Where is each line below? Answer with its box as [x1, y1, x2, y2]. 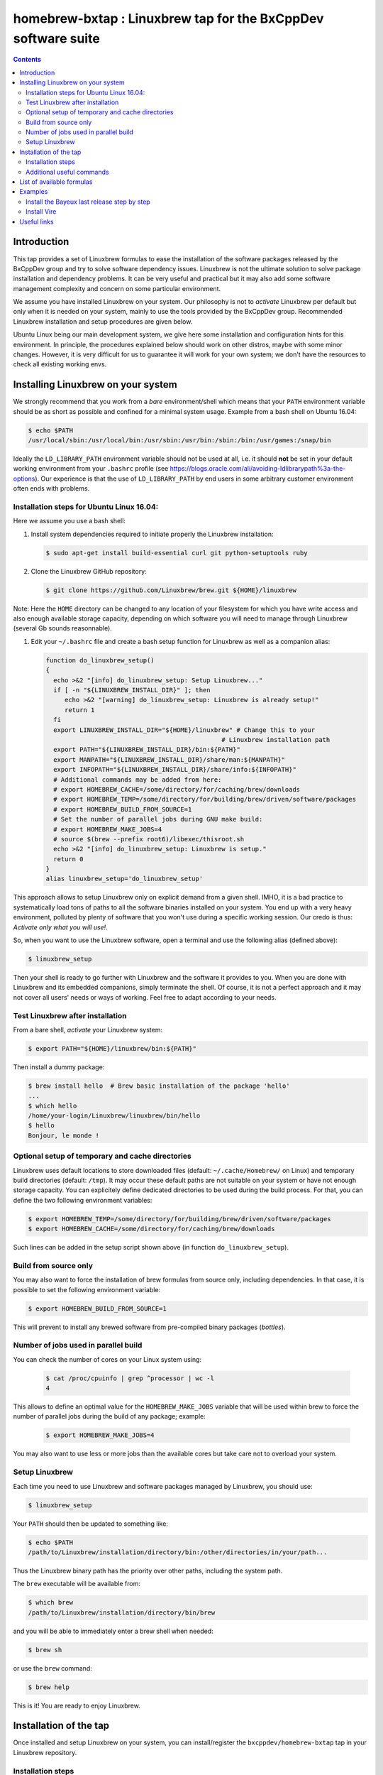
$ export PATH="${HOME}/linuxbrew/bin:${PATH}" [28, 1044, 196, 1052]
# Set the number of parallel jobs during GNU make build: [53, 815, 263, 824]
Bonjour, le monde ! [28, 1131, 99, 1140]
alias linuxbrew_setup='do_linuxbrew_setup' [45, 875, 204, 883]
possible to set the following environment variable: [13, 1285, 161, 1294]
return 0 [53, 855, 84, 863]
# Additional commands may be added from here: [53, 775, 222, 784]
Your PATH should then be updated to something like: [13, 1519, 168, 1528]
